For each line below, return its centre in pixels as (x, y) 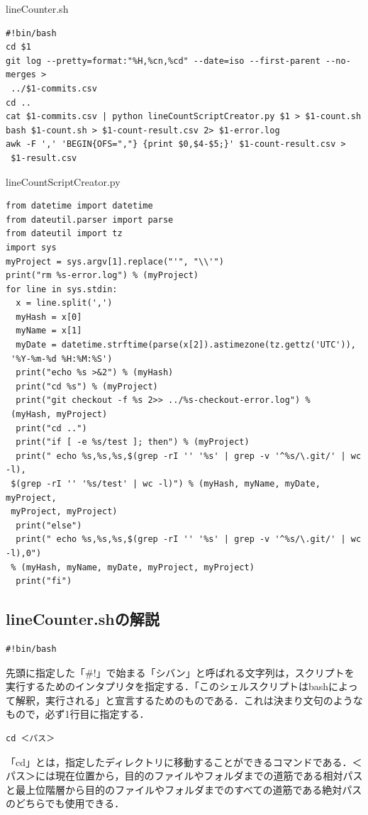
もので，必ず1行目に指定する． (78, 714)
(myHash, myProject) (59, 415)
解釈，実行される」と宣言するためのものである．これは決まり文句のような (189, 700)
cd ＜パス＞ (30, 738)
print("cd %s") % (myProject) (87, 386)
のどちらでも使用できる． (65, 803)
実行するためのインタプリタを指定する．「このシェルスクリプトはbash (167, 686)
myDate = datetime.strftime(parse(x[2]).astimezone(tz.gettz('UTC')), (186, 345)
